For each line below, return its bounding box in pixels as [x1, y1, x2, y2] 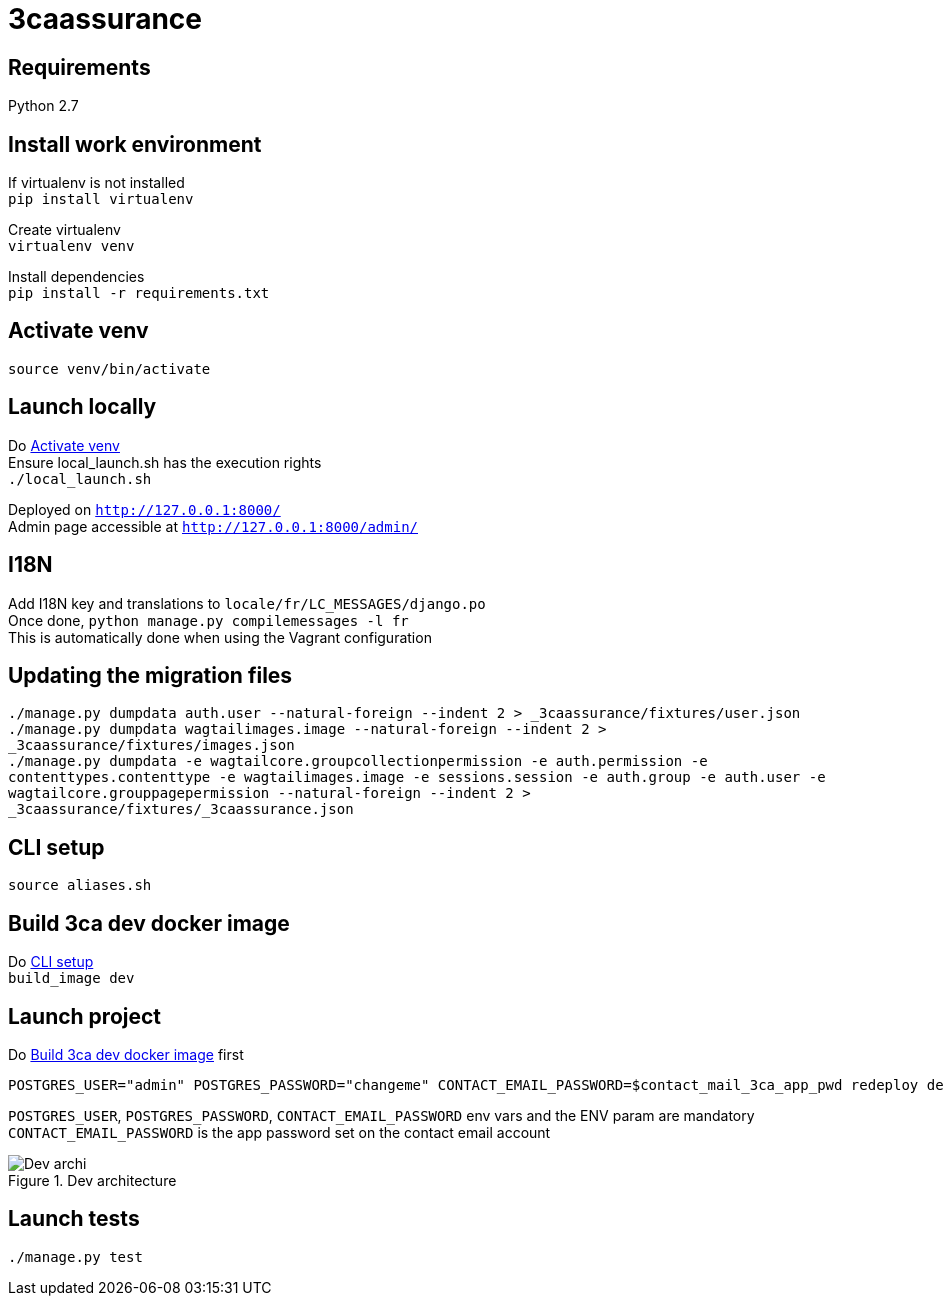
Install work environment [8, 131, 262, 157]
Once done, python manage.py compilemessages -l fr [8, 611, 409, 629]
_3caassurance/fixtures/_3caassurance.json [8, 801, 354, 818]
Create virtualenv [8, 221, 121, 239]
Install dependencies [8, 268, 145, 286]
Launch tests [8, 1206, 140, 1232]
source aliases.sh [8, 877, 152, 894]
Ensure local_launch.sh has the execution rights [8, 453, 322, 471]
